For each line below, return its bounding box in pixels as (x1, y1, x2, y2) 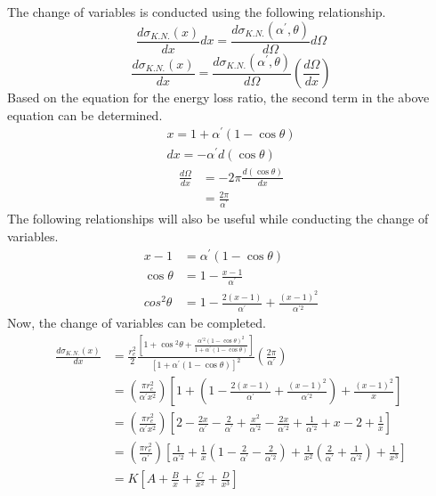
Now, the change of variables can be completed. (7, 313, 266, 332)
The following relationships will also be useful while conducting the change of (7, 209, 429, 228)
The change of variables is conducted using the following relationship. (7, 3, 386, 20)
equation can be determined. (7, 105, 163, 124)
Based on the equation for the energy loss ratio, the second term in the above (7, 88, 430, 107)
